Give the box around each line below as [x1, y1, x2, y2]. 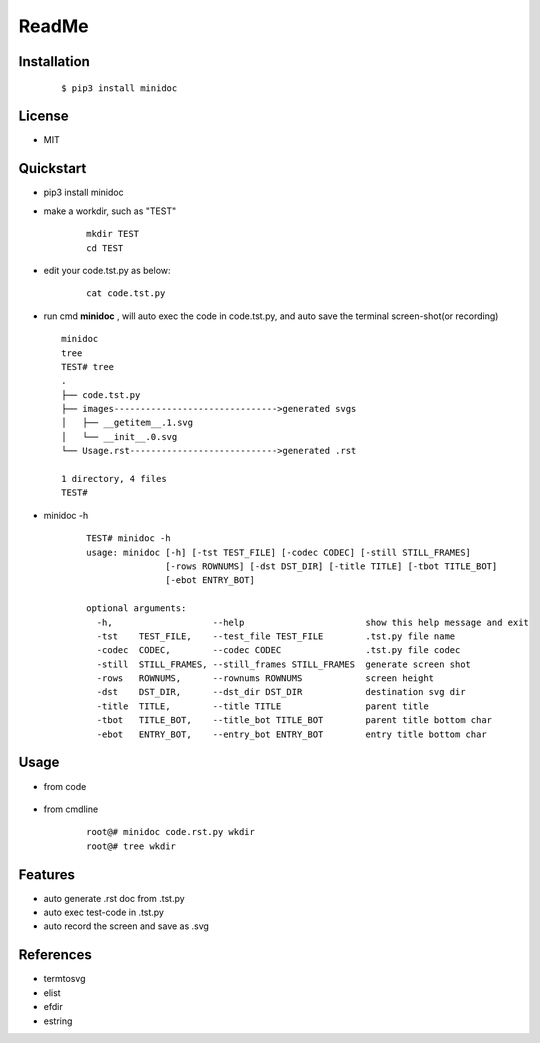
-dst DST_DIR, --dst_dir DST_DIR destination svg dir [96, 686, 466, 698]
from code [43, 780, 87, 792]
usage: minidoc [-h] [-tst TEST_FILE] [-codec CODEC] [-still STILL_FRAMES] [86, 546, 472, 558]
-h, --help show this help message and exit [96, 616, 530, 628]
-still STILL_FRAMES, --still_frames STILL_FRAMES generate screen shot [96, 658, 472, 670]
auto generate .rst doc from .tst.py [43, 892, 185, 904]
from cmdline [43, 803, 99, 815]
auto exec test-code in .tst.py [43, 906, 165, 919]
